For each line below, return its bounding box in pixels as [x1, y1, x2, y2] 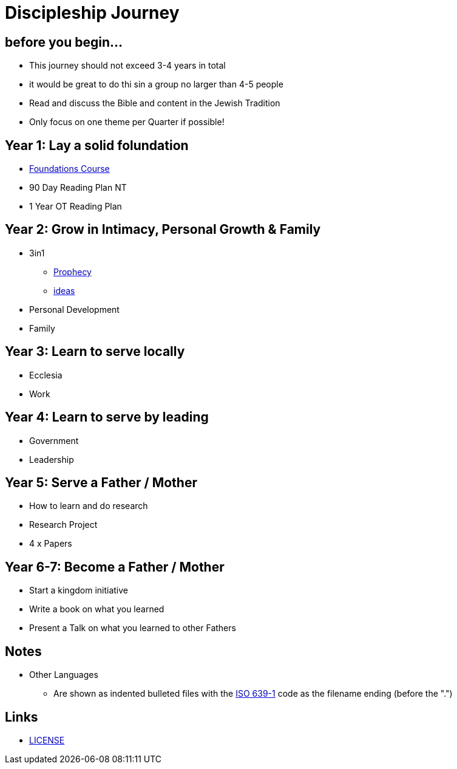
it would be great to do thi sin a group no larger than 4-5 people [29, 79, 283, 90]
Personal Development [29, 304, 120, 315]
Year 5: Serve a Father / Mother [5, 474, 197, 490]
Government [29, 435, 79, 446]
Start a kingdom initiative [29, 585, 129, 596]
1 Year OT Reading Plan [29, 201, 122, 212]
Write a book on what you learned [29, 604, 164, 615]
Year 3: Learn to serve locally [5, 344, 185, 360]
